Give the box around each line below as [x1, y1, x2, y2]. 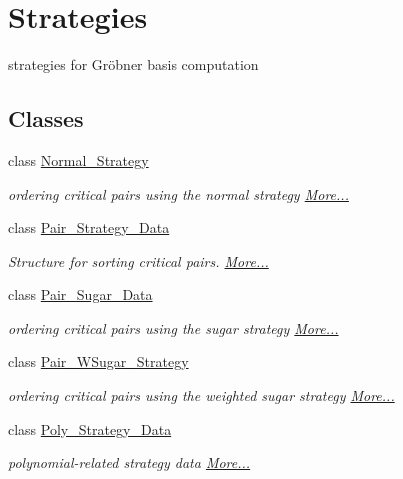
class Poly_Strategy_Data [8, 418, 172, 439]
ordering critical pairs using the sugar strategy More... [8, 317, 339, 338]
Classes [8, 103, 84, 134]
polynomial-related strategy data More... [8, 452, 251, 473]
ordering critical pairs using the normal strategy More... [8, 183, 349, 204]
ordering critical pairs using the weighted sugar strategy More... [8, 385, 395, 406]
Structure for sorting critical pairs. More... [8, 250, 269, 271]
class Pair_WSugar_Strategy [8, 351, 189, 372]
